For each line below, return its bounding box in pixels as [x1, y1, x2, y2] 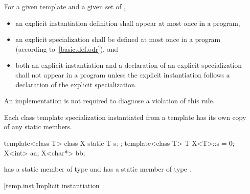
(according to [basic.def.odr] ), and [15, 43, 118, 54]
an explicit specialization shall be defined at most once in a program [15, 34, 221, 44]
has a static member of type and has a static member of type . [4, 164, 191, 174]
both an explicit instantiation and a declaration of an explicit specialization [15, 60, 242, 70]
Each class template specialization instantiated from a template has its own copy [4, 112, 246, 122]
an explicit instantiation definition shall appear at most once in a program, [15, 18, 240, 28]
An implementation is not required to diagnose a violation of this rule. [4, 96, 215, 106]
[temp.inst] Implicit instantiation [4, 180, 100, 190]
